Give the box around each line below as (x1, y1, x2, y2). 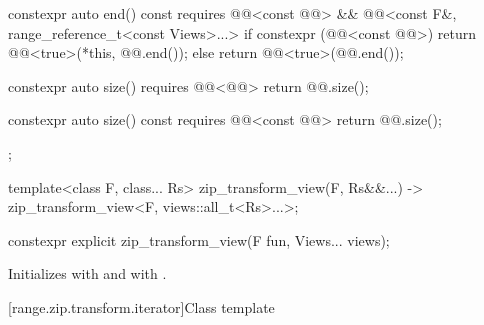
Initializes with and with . (8, 263, 167, 284)
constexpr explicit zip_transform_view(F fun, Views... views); (8, 229, 390, 250)
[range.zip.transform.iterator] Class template (8, 296, 275, 317)
